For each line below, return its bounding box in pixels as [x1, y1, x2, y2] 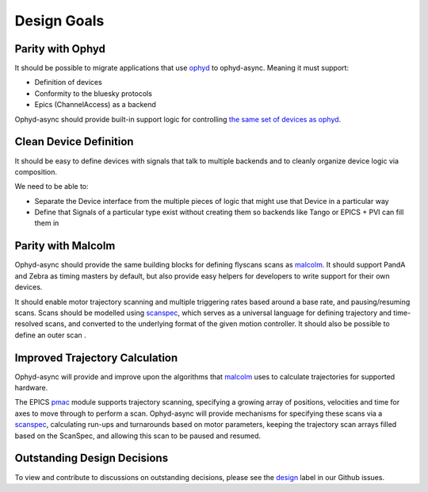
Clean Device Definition [14, 135, 134, 148]
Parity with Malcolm [14, 239, 116, 253]
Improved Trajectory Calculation [14, 351, 178, 364]
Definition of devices [34, 78, 102, 87]
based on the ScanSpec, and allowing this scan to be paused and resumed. [14, 431, 262, 440]
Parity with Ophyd [14, 42, 106, 56]
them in [34, 218, 59, 228]
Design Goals [14, 12, 105, 29]
